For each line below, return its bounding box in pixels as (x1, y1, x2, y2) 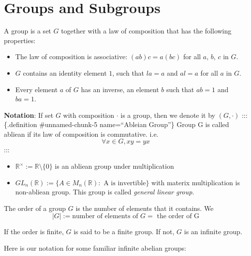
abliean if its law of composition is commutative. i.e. (4, 128, 159, 139)
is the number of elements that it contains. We (75, 203, 214, 213)
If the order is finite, (4, 226, 64, 237)
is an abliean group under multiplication (55, 161, 174, 171)
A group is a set (4, 26, 51, 36)
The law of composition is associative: (15, 51, 128, 62)
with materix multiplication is (151, 177, 240, 187)
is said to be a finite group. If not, (74, 226, 175, 237)
